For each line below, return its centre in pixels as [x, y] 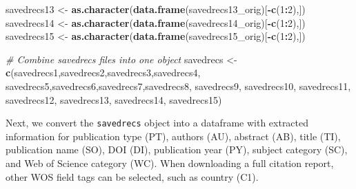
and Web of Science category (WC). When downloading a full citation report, [170, 163]
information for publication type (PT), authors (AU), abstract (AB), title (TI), [173, 136]
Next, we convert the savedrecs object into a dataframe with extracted [157, 123]
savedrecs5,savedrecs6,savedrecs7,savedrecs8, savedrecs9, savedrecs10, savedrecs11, [178, 86]
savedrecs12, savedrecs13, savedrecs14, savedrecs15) [114, 99]
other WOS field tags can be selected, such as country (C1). [132, 176]
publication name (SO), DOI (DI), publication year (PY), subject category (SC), [177, 149]
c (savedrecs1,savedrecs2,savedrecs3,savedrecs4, [103, 73]
